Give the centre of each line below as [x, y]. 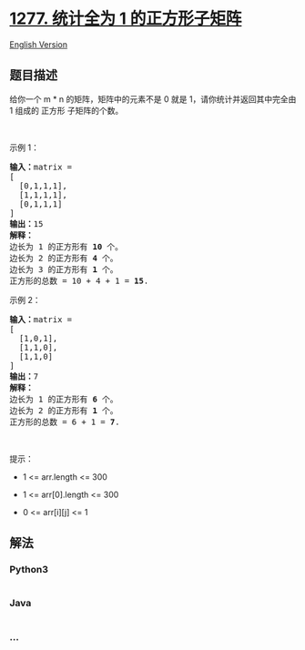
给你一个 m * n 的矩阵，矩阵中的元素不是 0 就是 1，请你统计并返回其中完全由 [153, 99]
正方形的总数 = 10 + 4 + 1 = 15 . [79, 280]
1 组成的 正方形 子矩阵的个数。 [66, 110]
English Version [39, 44]
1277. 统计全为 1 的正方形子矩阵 [126, 19]
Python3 [29, 570]
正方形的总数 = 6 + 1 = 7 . [65, 421]
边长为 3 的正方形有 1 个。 [64, 269]
